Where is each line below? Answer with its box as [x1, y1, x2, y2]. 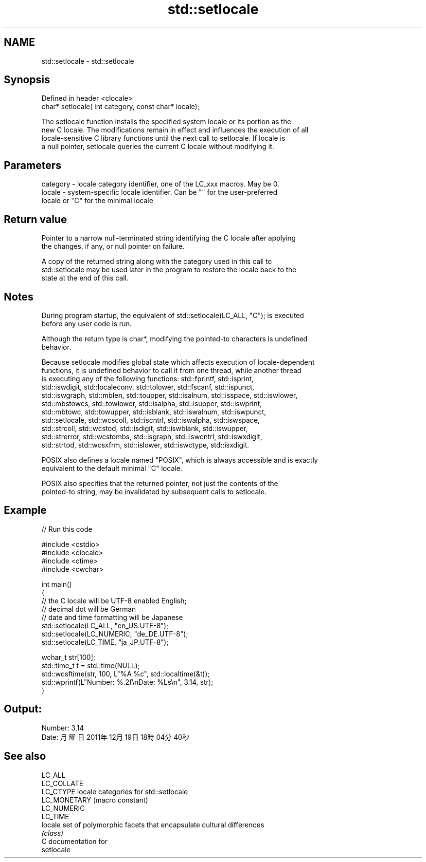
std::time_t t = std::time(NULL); [41, 661, 140, 670]
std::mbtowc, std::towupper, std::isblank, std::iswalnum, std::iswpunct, [41, 407, 266, 416]
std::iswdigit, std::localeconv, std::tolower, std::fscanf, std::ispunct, [41, 382, 254, 391]
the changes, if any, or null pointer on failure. [41, 242, 185, 251]
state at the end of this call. [41, 274, 129, 282]
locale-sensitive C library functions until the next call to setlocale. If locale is [41, 134, 285, 143]
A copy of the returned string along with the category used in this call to [41, 257, 272, 266]
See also [4, 750, 46, 763]
